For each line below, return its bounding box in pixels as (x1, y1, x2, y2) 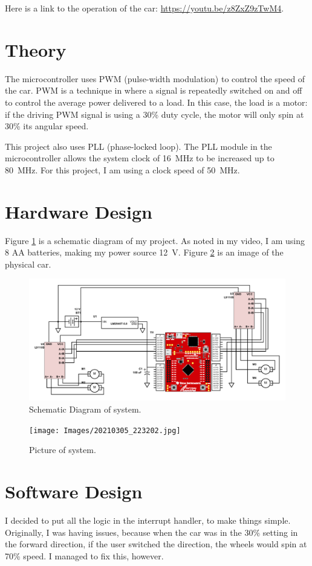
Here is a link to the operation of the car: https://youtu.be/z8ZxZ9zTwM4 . (5, 2, 284, 14)
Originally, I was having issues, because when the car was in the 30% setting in (5, 526, 298, 538)
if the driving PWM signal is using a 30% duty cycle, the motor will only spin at (5, 108, 304, 120)
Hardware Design (5, 199, 152, 224)
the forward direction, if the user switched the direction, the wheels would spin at (5, 538, 307, 550)
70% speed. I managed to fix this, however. (5, 549, 164, 562)
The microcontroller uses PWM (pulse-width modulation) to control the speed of (5, 72, 305, 85)
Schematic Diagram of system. (29, 403, 141, 416)
